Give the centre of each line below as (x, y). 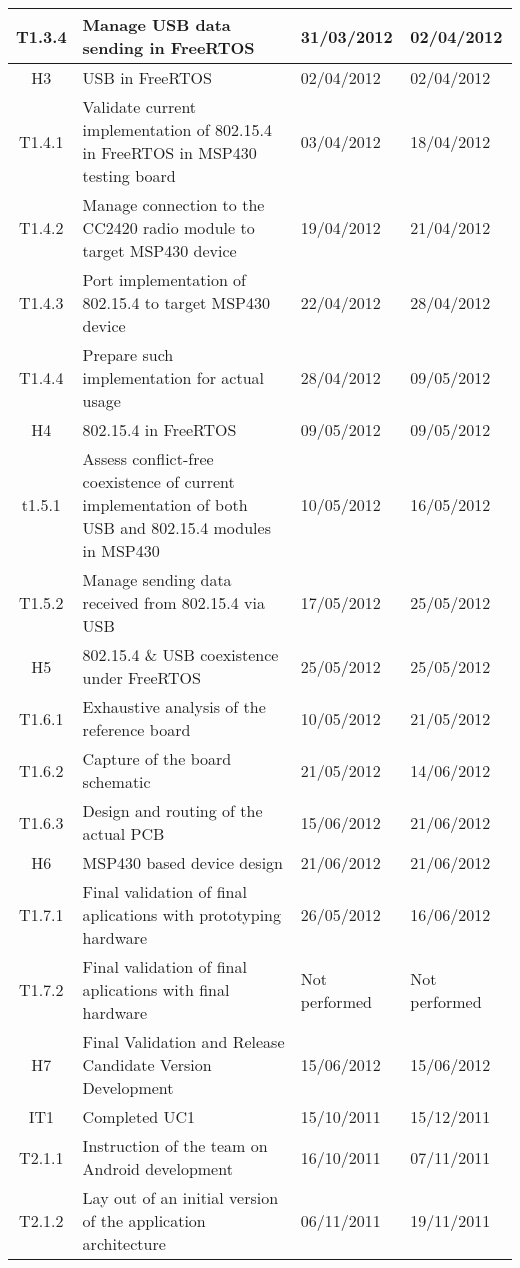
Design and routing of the (172, 810)
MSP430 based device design (183, 862)
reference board (136, 729)
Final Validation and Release (183, 1041)
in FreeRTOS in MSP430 (169, 152)
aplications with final (156, 989)
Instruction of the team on (175, 1145)
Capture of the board (157, 758)
